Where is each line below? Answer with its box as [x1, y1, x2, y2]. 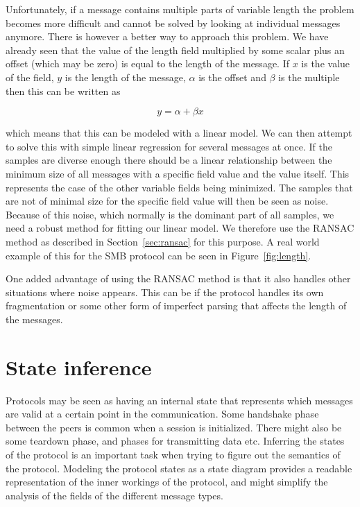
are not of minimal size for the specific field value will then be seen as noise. [6, 194, 329, 208]
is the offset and [198, 69, 266, 84]
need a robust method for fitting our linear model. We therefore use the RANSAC [6, 221, 354, 235]
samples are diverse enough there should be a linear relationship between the [6, 153, 332, 167]
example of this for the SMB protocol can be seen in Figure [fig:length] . [6, 248, 311, 262]
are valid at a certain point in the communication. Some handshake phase [6, 406, 319, 421]
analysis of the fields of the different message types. [6, 488, 223, 502]
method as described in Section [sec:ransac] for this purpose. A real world [6, 234, 320, 248]
